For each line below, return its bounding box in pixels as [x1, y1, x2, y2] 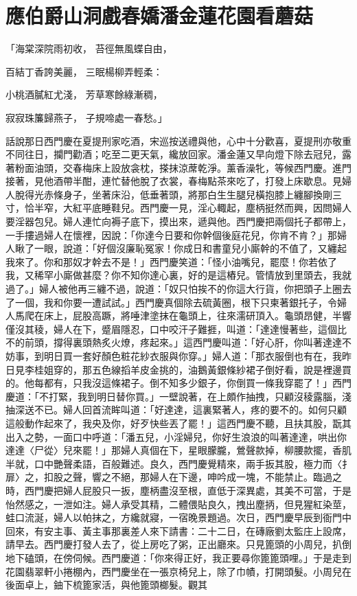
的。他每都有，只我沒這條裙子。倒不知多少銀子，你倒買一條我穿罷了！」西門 [5, 376, 352, 390]
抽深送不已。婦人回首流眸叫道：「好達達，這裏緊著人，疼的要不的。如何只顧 [5, 402, 347, 417]
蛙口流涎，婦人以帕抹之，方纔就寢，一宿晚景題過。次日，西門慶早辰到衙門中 [5, 510, 352, 525]
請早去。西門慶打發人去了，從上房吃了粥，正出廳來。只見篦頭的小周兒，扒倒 [5, 537, 352, 551]
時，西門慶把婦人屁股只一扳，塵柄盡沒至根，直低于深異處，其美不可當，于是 [5, 483, 352, 497]
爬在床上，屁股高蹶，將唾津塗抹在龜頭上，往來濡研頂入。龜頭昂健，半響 [24, 308, 352, 323]
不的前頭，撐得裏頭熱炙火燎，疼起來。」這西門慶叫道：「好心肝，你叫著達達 [5, 335, 342, 349]
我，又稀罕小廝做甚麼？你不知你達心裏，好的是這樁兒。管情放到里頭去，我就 [5, 268, 352, 282]
